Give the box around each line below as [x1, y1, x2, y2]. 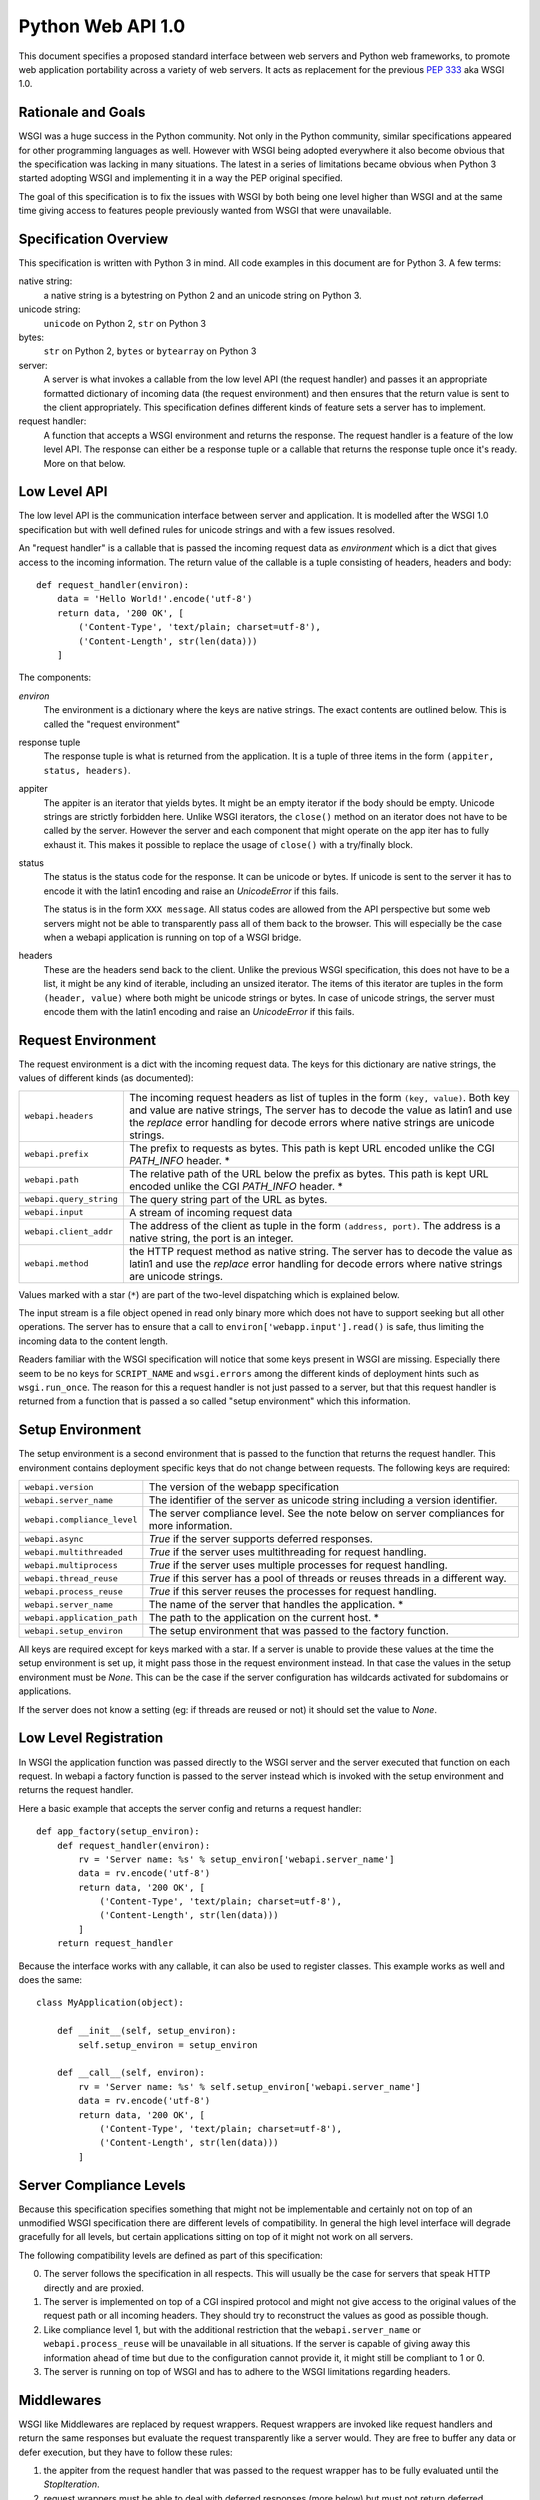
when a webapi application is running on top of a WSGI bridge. [43, 931, 302, 944]
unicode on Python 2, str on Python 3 [43, 317, 207, 329]
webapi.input [24, 1207, 84, 1218]
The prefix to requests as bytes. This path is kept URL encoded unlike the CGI [128, 1141, 495, 1155]
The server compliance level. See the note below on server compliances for [148, 1506, 505, 1520]
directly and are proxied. [43, 2281, 145, 2294]
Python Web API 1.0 [18, 15, 186, 37]
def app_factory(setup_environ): [36, 1826, 200, 1837]
